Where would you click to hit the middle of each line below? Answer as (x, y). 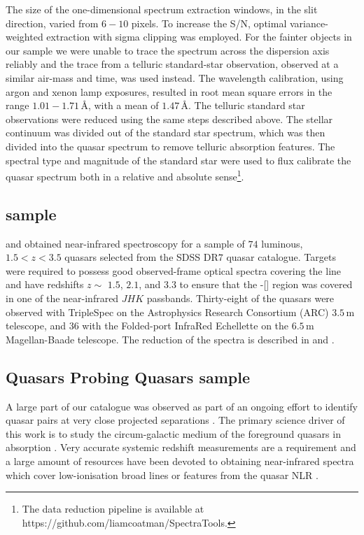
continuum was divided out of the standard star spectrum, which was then (166, 133)
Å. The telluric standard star (243, 105)
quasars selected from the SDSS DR (141, 257)
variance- (309, 23)
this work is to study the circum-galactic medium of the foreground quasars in (173, 433)
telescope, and (36, 326)
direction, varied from (52, 23)
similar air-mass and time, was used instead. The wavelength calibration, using (175, 77)
